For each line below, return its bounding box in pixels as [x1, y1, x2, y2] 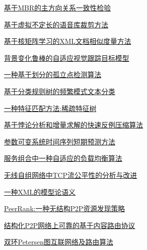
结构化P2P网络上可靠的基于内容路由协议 [4, 220, 136, 230]
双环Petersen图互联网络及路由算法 [4, 237, 114, 247]
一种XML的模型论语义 [4, 186, 76, 197]
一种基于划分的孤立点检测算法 [4, 69, 101, 80]
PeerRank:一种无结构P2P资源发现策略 [4, 203, 125, 214]
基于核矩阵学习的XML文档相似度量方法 [4, 36, 132, 46]
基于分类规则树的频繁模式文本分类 [4, 86, 115, 96]
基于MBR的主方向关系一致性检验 [4, 2, 111, 12]
